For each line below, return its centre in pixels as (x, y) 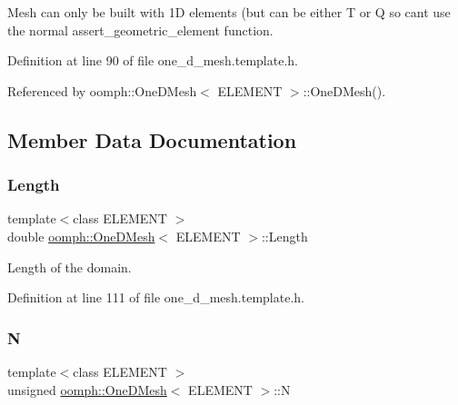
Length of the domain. (70, 267)
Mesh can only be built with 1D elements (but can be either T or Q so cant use (229, 12)
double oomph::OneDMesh (81, 236)
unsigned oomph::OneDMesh (87, 389)
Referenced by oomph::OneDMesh (102, 90)
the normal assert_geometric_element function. (140, 30)
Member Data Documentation (152, 139)
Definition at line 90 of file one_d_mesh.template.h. (153, 60)
